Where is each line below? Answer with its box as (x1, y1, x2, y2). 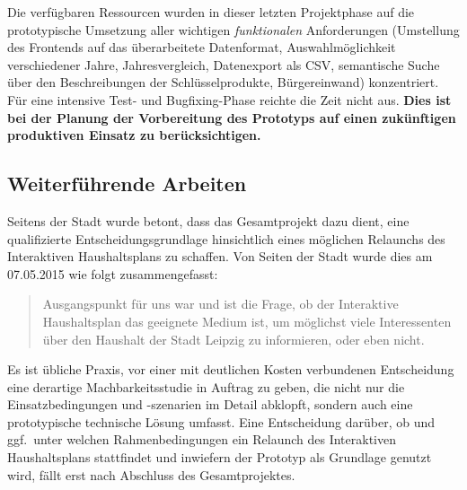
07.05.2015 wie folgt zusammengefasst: (7, 264, 218, 283)
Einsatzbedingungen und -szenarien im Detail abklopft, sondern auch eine (7, 395, 413, 414)
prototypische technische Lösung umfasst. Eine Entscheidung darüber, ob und (7, 412, 436, 431)
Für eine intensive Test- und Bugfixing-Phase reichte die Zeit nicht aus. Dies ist (7, 90, 452, 109)
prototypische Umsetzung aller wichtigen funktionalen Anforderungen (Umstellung (7, 20, 460, 39)
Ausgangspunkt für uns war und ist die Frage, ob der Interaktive (42, 294, 399, 313)
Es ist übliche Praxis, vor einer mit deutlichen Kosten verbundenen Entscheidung (7, 360, 454, 379)
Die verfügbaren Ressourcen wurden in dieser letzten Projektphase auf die (7, 3, 415, 21)
